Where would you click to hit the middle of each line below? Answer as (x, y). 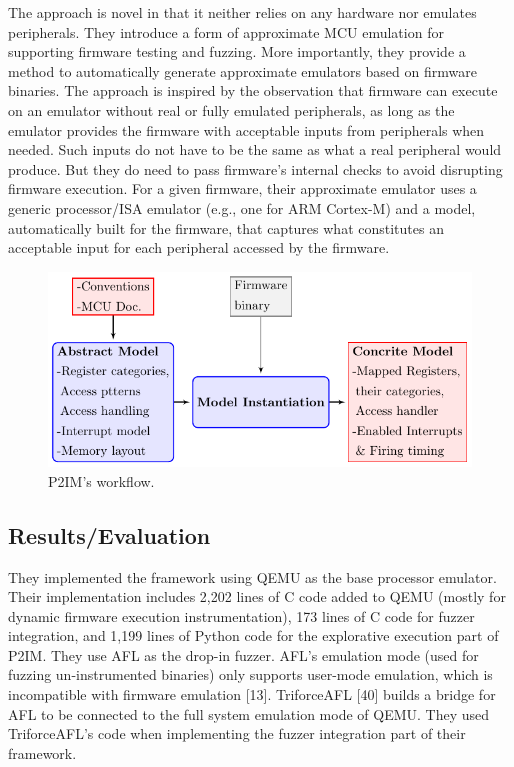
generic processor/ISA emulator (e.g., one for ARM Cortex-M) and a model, (242, 207)
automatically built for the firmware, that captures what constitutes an (226, 227)
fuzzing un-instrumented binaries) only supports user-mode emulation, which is (250, 674)
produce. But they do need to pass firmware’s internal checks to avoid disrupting (255, 168)
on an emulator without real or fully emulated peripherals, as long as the (231, 109)
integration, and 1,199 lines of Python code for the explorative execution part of (253, 635)
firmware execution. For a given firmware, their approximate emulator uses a (242, 188)
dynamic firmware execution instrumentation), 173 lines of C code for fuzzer (241, 615)
